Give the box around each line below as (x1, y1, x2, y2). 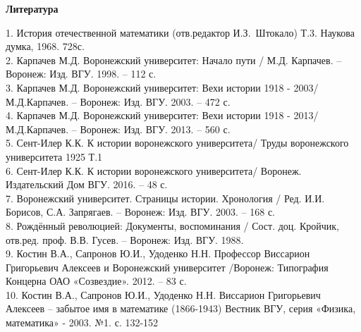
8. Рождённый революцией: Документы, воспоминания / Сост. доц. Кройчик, (6, 218, 339, 233)
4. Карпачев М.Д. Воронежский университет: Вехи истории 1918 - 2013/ (6, 108, 319, 123)
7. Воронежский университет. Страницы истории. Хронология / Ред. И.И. (6, 190, 325, 205)
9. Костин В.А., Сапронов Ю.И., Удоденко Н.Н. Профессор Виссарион (6, 246, 310, 261)
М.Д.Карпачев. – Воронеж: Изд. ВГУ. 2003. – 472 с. (6, 94, 231, 109)
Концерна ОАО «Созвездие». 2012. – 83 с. (6, 273, 187, 288)
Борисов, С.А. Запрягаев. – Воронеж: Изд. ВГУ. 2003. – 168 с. (6, 204, 275, 219)
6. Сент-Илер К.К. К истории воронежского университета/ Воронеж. (6, 163, 302, 178)
